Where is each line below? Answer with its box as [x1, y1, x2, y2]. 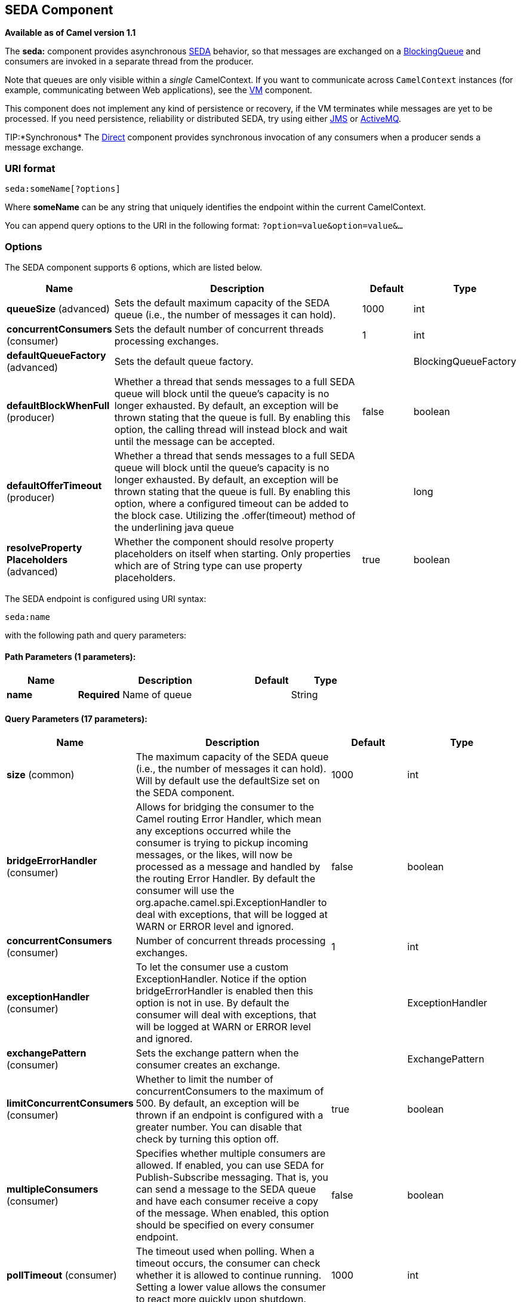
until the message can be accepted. [114, 435, 275, 447]
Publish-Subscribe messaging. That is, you [135, 1171, 328, 1184]
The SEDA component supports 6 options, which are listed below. [5, 262, 263, 272]
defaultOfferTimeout [7, 479, 102, 492]
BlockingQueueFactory [414, 355, 516, 367]
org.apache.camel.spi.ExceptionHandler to [135, 896, 327, 909]
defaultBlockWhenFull [7, 399, 110, 412]
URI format [5, 162, 56, 174]
